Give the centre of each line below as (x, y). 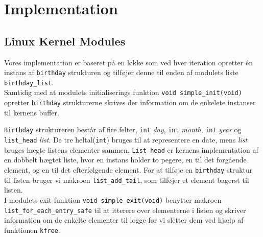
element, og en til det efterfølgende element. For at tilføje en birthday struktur (128, 169)
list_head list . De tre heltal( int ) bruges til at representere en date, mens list (126, 140)
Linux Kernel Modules (65, 41)
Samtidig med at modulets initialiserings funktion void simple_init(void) (123, 92)
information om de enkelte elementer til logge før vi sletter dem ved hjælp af (124, 220)
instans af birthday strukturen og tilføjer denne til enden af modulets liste (121, 72)
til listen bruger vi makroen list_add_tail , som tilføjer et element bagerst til (127, 180)
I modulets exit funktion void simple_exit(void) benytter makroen (113, 199)
